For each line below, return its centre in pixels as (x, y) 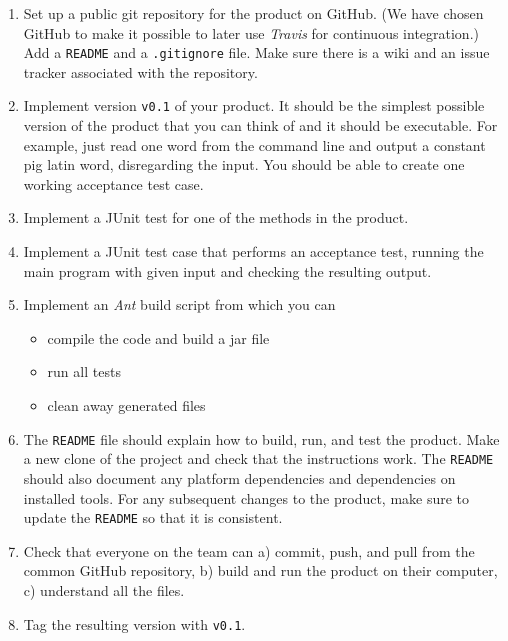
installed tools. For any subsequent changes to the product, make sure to (246, 497)
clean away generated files (126, 405)
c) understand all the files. (104, 589)
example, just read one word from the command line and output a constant (254, 144)
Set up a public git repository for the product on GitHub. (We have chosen (253, 13)
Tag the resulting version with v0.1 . (134, 623)
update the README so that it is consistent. (153, 517)
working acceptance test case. (113, 183)
